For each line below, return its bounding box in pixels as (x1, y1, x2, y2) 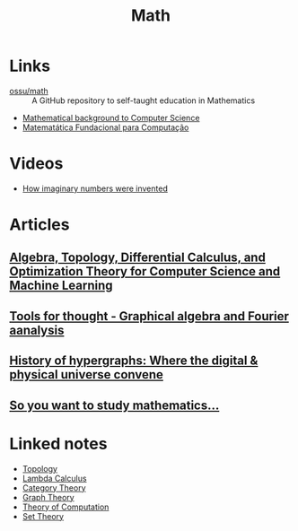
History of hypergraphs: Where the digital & (9, 353, 259, 369)
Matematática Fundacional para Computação (22, 122, 189, 133)
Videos (9, 153, 64, 174)
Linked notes (9, 433, 108, 454)
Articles (9, 214, 70, 235)
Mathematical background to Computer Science (22, 112, 200, 123)
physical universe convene (9, 367, 164, 382)
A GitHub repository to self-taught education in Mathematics (31, 95, 256, 106)
